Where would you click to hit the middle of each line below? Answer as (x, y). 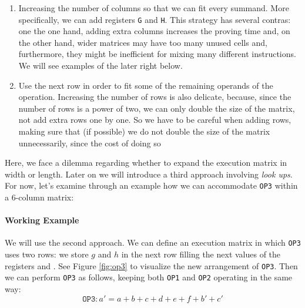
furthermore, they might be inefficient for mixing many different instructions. (157, 54)
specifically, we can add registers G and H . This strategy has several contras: (155, 19)
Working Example (42, 220)
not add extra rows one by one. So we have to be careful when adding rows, (155, 120)
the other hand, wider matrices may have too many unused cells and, (143, 42)
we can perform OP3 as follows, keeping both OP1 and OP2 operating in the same (149, 277)
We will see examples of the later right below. (100, 66)
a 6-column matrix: (39, 197)
